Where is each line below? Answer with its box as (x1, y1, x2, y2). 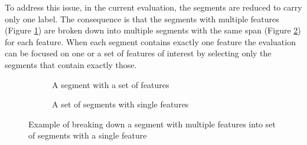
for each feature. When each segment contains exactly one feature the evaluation (5, 35, 296, 48)
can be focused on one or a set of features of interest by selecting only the (5, 47, 272, 59)
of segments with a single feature (28, 129, 147, 141)
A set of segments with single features (52, 98, 189, 110)
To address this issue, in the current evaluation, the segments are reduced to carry (5, 1, 302, 13)
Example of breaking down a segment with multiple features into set (28, 117, 276, 130)
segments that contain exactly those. (5, 58, 137, 70)
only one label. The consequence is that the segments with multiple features (5, 12, 279, 25)
